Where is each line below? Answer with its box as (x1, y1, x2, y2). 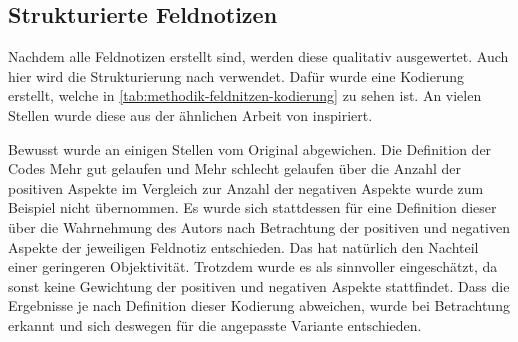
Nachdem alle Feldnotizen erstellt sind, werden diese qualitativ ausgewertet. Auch (8, 46, 509, 67)
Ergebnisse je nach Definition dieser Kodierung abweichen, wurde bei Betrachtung (8, 295, 510, 316)
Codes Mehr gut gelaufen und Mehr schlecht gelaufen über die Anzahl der (8, 158, 461, 179)
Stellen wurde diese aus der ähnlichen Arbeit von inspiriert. (8, 104, 373, 125)
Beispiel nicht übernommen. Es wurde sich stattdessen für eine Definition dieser (8, 197, 497, 218)
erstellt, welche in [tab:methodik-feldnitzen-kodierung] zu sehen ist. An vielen (8, 85, 482, 106)
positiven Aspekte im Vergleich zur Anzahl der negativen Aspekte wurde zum (8, 177, 484, 198)
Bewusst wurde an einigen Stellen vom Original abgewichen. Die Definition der (8, 138, 492, 159)
